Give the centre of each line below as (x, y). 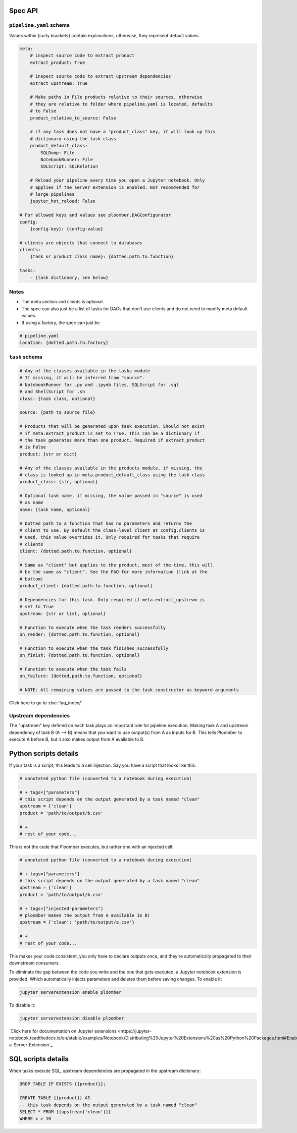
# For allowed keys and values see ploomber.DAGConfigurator (95, 215)
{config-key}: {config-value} (67, 229)
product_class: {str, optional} (59, 482)
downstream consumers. (35, 963)
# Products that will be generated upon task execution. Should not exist (112, 426)
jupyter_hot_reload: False (63, 201)
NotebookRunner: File (67, 159)
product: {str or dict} (49, 454)
